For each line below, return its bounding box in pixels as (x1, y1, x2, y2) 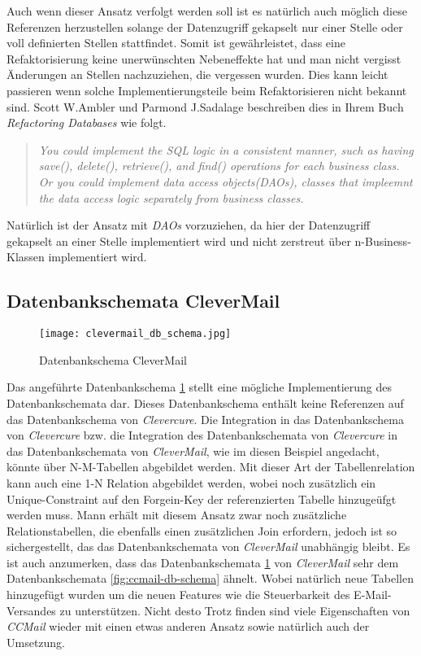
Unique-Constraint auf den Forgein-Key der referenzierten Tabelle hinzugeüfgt (7, 490, 397, 507)
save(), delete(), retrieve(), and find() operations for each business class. (38, 157, 400, 174)
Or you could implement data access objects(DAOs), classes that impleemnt (38, 173, 413, 190)
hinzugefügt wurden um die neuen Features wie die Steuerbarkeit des (7, 586, 350, 603)
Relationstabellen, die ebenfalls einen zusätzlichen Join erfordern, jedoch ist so (7, 522, 397, 539)
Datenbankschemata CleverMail (7, 288, 280, 313)
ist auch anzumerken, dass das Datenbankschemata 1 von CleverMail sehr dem (7, 553, 399, 571)
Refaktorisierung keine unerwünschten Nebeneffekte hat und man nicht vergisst (7, 50, 401, 67)
